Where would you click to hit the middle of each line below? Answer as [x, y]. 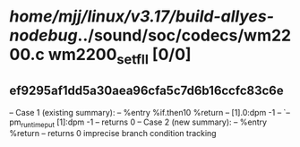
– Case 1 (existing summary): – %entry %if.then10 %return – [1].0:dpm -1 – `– [150, 112]
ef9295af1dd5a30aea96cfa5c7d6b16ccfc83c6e [146, 91]
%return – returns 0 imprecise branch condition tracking [113, 134]
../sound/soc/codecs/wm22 [184, 35]
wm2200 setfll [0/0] [120, 56]
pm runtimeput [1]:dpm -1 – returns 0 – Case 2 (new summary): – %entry [138, 123]
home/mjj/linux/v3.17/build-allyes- [142, 17]
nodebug [43, 35]
